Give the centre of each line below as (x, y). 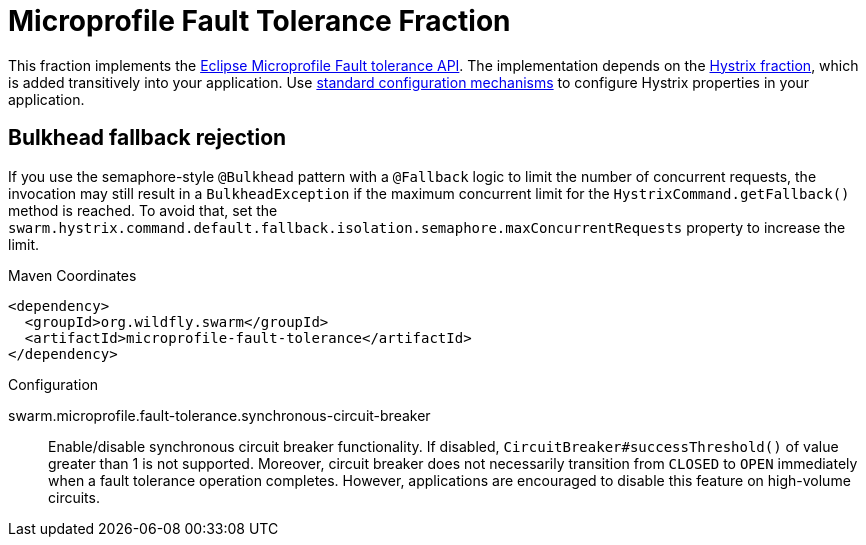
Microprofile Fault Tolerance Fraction (259, 21)
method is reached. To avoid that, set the (143, 210)
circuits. (74, 497)
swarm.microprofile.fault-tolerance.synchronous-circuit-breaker (219, 415)
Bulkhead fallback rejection (147, 138)
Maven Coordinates (72, 275)
